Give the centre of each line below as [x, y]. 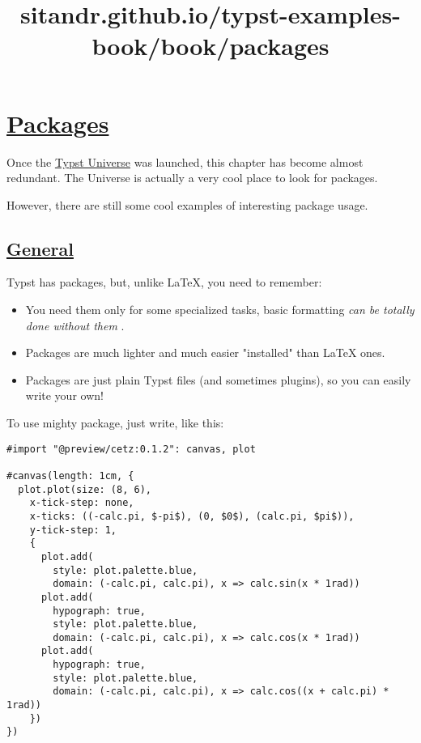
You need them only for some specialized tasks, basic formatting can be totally [220, 310]
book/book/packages [210, 46]
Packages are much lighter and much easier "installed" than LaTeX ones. [205, 352]
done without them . [75, 325]
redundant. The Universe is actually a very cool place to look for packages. [192, 178]
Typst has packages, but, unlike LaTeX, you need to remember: [164, 282]
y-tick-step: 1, [73, 530]
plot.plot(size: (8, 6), [85, 489]
